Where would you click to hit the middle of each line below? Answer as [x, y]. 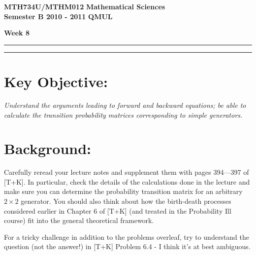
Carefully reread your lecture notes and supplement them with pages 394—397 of [127, 172]
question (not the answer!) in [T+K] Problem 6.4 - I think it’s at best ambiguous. [127, 246]
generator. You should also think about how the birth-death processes [126, 201]
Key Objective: [56, 81]
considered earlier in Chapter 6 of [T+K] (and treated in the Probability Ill [118, 210]
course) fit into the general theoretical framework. [79, 220]
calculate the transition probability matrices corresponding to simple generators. [123, 114]
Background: [48, 148]
